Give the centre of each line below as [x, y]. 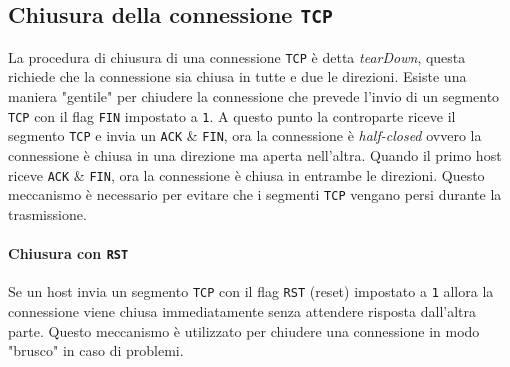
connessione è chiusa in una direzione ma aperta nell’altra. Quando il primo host [255, 154]
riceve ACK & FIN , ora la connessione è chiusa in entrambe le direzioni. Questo [246, 174]
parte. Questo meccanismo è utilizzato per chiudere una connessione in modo [244, 330]
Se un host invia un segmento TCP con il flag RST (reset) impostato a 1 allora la [251, 291]
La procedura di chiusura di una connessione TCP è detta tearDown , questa [237, 56]
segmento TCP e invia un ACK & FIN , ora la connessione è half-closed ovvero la [245, 135]
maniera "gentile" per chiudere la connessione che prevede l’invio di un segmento [254, 96]
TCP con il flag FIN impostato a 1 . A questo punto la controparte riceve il [232, 115]
